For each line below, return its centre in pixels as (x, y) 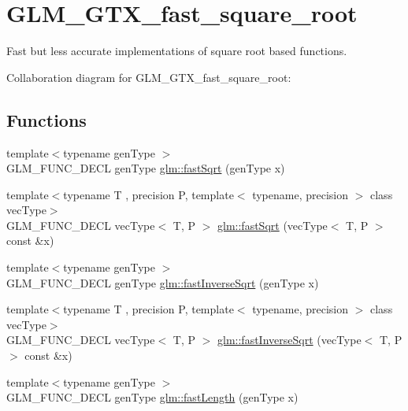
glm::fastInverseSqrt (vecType (289, 340)
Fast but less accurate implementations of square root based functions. (177, 51)
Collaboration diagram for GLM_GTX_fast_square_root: (149, 77)
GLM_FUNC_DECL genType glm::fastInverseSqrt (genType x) (163, 282)
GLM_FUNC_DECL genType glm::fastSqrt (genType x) (146, 168)
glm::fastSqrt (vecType (273, 225)
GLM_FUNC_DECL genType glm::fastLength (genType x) (152, 397)
